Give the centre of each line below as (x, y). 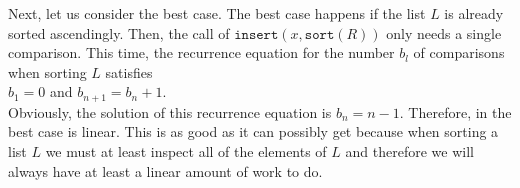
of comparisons (459, 52)
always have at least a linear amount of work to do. (165, 170)
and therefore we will (409, 151)
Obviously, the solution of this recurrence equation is (170, 111)
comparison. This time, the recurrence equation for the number (201, 52)
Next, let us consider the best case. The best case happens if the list (217, 13)
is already (474, 13)
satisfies (129, 71)
